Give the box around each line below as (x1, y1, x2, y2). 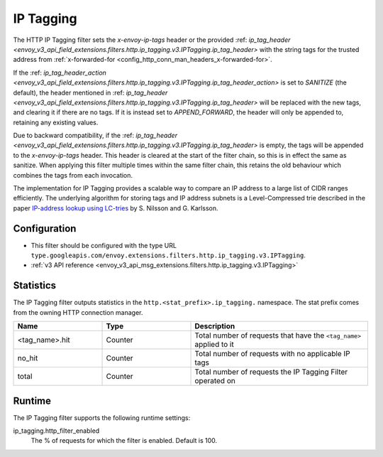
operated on (194, 376, 235, 386)
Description (194, 321, 235, 331)
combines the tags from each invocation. (13, 171, 133, 179)
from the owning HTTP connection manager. (13, 308, 143, 316)
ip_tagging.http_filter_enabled (13, 426, 100, 435)
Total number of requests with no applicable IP (194, 349, 350, 359)
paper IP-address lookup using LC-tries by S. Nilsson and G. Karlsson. (13, 203, 218, 213)
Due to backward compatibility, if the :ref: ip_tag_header (13, 131, 177, 140)
